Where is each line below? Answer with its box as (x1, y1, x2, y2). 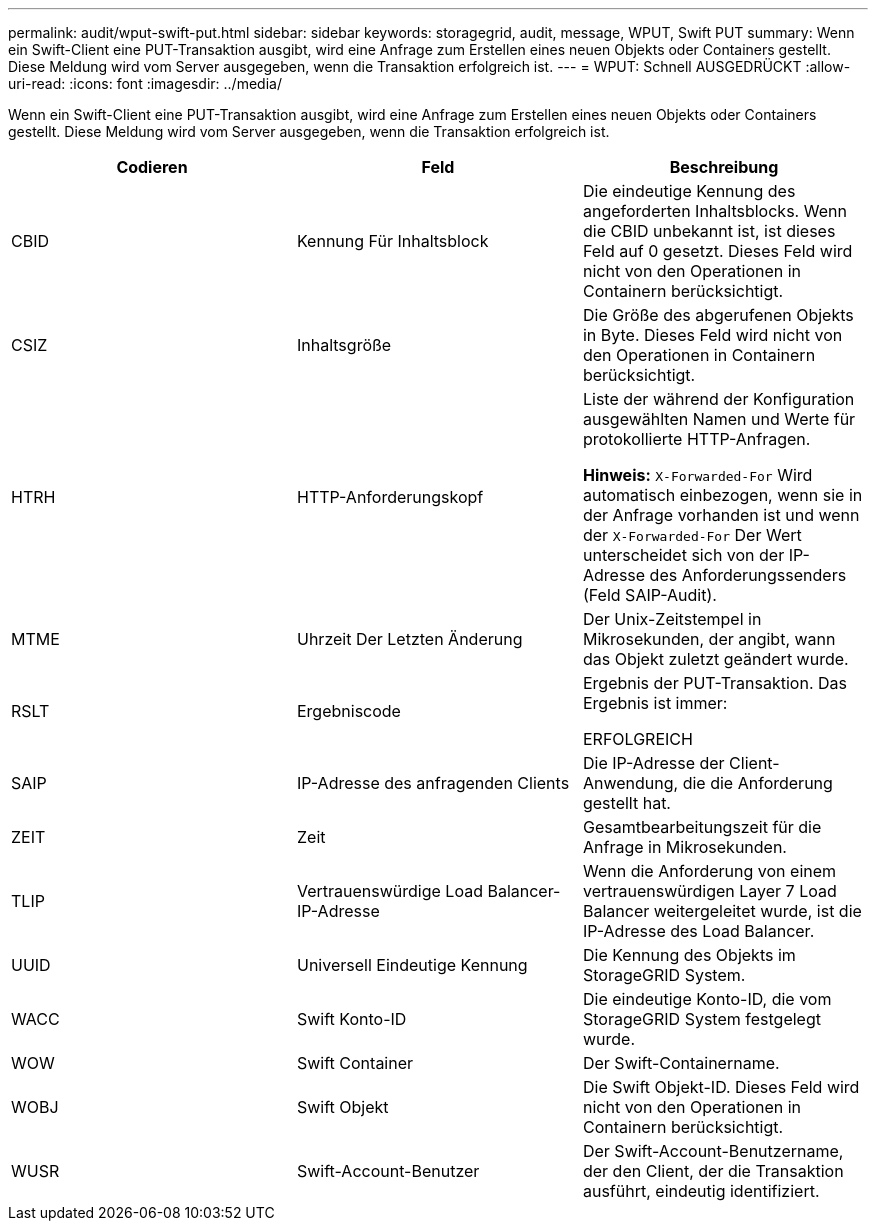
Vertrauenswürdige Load (296, 881, 483, 901)
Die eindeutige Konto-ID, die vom (582, 989, 832, 1009)
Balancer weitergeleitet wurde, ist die (582, 901, 862, 921)
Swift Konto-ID (296, 1009, 407, 1029)
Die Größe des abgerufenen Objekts (582, 305, 854, 325)
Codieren (116, 157, 188, 177)
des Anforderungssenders (649, 565, 847, 585)
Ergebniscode (296, 701, 401, 721)
